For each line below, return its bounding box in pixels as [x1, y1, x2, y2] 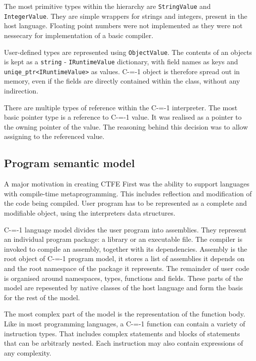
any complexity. [4, 347, 51, 358]
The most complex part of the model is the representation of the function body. [4, 309, 246, 319]
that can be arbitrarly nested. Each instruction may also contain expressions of [4, 338, 243, 348]
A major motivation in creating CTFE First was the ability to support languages [4, 179, 250, 189]
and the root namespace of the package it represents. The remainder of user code [4, 263, 250, 273]
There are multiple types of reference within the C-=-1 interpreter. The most [4, 102, 238, 112]
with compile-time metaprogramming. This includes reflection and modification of [4, 188, 252, 198]
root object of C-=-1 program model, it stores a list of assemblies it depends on [4, 253, 245, 264]
